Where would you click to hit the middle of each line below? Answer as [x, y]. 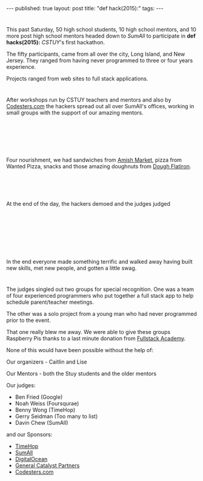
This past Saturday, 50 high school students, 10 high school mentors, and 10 [101, 30]
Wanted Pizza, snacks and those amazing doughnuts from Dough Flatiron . [99, 166]
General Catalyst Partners [47, 465]
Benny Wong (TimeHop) [45, 410]
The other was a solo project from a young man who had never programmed [101, 313]
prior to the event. [29, 320]
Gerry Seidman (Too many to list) [56, 416]
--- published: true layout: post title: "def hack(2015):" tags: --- [85, 8]
